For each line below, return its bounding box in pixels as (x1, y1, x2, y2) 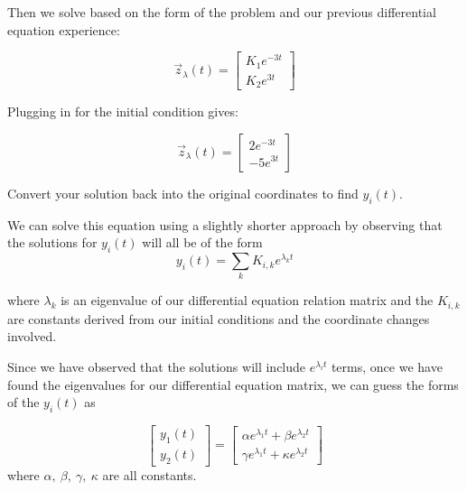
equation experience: (7, 20, 120, 39)
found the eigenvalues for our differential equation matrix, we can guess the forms (7, 375, 459, 394)
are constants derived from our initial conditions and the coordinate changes (7, 309, 430, 328)
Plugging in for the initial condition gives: (7, 102, 238, 121)
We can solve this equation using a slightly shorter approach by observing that (7, 215, 443, 234)
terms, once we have (331, 357, 443, 376)
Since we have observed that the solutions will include (7, 357, 306, 376)
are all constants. (102, 465, 197, 484)
